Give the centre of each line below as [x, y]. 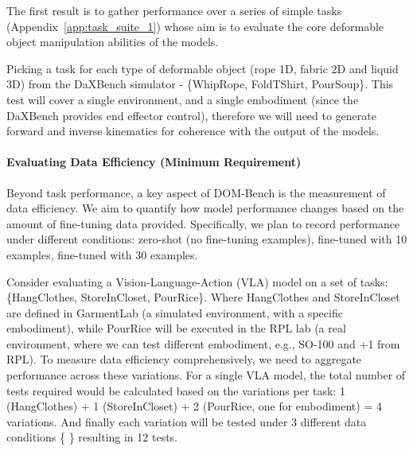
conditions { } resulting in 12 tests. [92, 437]
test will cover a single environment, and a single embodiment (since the [183, 99]
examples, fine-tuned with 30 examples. [102, 254]
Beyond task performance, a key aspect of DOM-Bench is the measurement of [196, 192]
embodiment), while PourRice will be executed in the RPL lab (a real [176, 328]
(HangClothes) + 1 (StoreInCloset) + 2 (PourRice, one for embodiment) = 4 [194, 406]
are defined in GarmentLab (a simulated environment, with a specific [175, 312]
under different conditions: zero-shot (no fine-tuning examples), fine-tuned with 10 [207, 239]
